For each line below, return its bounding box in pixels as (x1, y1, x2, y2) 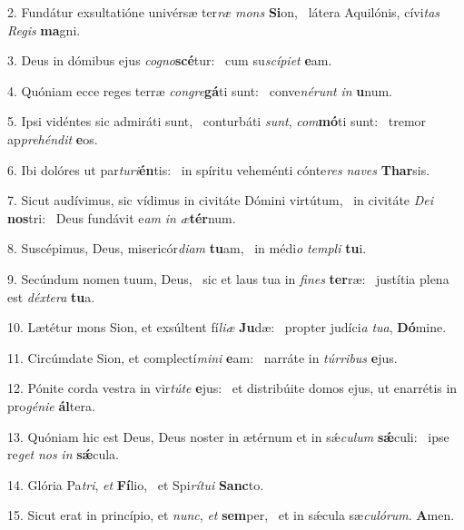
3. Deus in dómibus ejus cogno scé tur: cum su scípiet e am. (7, 51, 332, 70)
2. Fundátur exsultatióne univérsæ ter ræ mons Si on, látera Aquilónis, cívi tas (7, 3, 440, 21)
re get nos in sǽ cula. (7, 445, 119, 464)
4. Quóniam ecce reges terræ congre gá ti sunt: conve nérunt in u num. (7, 81, 392, 100)
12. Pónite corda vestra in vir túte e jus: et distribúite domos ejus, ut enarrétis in (7, 378, 458, 397)
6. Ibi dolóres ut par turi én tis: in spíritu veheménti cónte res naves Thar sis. (7, 160, 430, 179)
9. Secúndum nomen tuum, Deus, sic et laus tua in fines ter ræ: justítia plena (7, 269, 449, 288)
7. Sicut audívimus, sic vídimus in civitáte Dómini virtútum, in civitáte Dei (7, 191, 434, 210)
